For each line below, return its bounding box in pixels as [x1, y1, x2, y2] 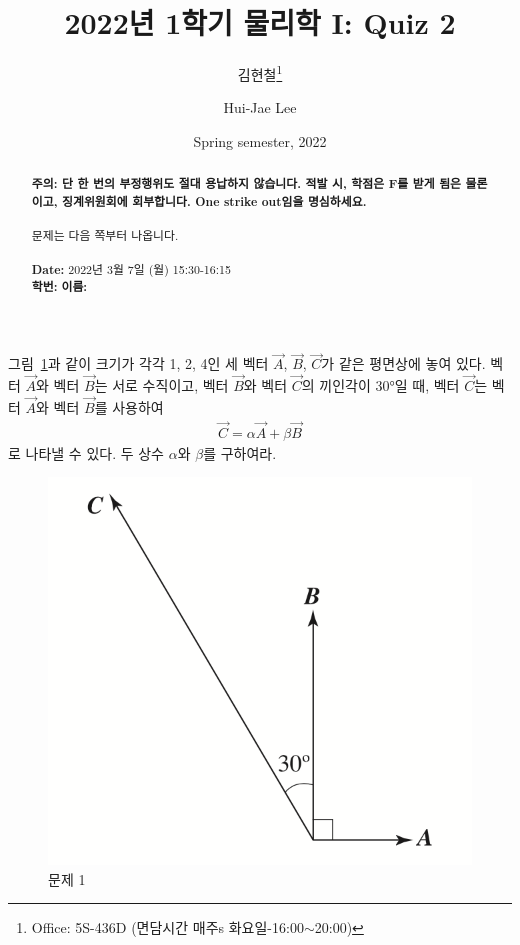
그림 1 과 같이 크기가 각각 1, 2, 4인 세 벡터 [8, 353, 269, 374]
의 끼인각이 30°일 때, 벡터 [301, 374, 460, 395]
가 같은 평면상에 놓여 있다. [321, 353, 486, 374]
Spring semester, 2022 [193, 130, 327, 151]
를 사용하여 [94, 396, 164, 417]
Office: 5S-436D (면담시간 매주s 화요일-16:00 [31, 917, 304, 938]
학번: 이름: [31, 278, 88, 296]
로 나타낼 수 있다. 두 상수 [8, 442, 165, 463]
